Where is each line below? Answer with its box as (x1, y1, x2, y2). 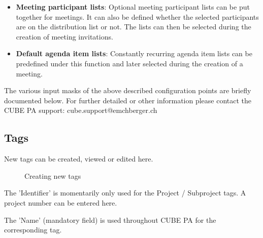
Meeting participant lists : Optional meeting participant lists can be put (16, 2, 250, 12)
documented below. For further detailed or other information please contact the (4, 95, 252, 105)
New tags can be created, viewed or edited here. (4, 153, 153, 164)
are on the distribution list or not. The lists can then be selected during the (16, 21, 251, 32)
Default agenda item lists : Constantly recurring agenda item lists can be (16, 48, 252, 59)
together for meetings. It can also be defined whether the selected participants (16, 11, 259, 22)
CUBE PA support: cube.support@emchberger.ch (4, 105, 157, 115)
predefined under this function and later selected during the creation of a (16, 58, 243, 68)
